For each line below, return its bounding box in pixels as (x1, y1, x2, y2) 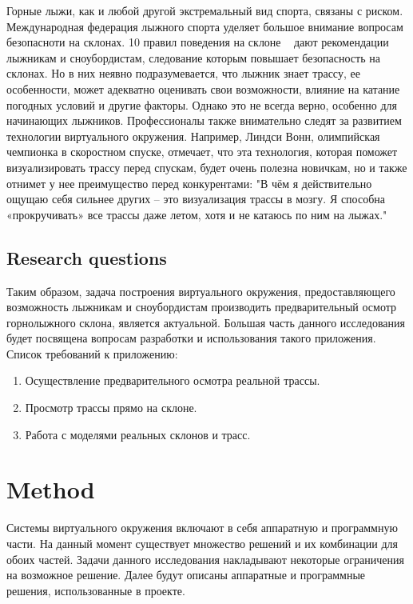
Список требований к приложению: (6, 345, 178, 362)
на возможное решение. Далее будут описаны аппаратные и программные (6, 566, 366, 583)
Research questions (6, 245, 167, 270)
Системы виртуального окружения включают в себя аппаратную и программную (6, 519, 398, 536)
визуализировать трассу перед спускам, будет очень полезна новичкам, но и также (6, 158, 407, 175)
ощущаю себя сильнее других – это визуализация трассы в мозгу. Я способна (6, 190, 385, 207)
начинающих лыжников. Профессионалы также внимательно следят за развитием (6, 112, 402, 129)
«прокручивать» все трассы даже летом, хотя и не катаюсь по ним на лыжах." (6, 206, 387, 222)
